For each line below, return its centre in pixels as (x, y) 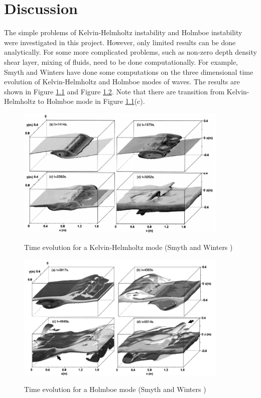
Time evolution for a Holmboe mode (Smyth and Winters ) (115, 389)
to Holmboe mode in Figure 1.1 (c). (91, 101)
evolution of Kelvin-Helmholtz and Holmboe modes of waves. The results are (122, 82)
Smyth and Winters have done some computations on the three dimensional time (129, 72)
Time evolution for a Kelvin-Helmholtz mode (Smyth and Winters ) (128, 247)
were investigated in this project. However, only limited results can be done (120, 42)
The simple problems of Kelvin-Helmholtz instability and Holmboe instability (123, 32)
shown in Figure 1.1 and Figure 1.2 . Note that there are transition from (114, 91)
